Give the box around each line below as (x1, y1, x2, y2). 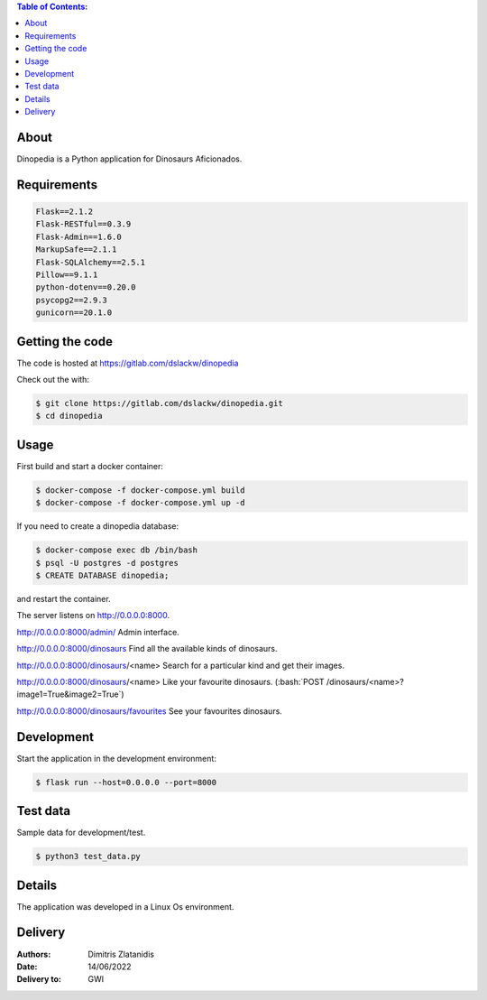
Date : (16, 961, 38, 972)
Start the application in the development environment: (16, 753, 216, 764)
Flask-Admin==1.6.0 (35, 231, 122, 242)
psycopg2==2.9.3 (35, 294, 108, 305)
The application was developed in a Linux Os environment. (16, 901, 234, 912)
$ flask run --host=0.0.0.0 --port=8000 (35, 777, 216, 787)
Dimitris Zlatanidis (87, 949, 155, 959)
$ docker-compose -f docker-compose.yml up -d (35, 497, 245, 508)
